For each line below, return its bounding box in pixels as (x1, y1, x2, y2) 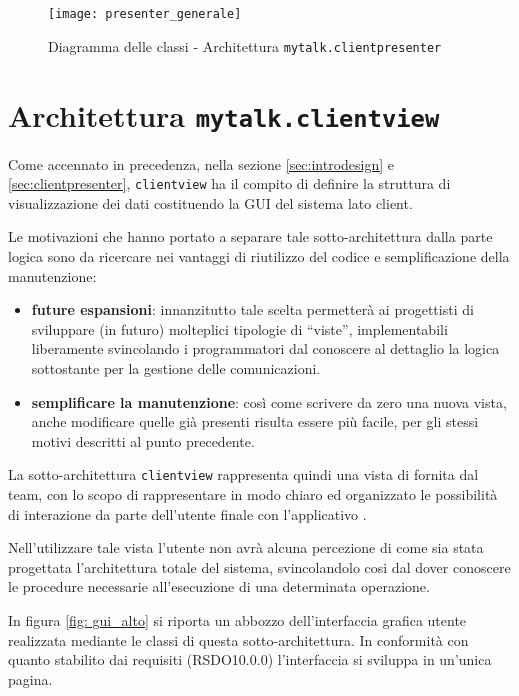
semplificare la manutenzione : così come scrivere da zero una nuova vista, (31, 391, 507, 412)
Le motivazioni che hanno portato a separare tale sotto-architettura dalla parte (8, 226, 493, 247)
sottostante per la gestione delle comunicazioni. (31, 357, 321, 378)
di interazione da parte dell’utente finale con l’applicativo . (8, 503, 367, 524)
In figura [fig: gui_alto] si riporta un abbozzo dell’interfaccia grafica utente (8, 609, 467, 630)
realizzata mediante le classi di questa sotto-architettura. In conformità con (8, 629, 469, 650)
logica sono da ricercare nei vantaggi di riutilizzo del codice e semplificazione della (8, 246, 510, 266)
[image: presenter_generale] (48, 7, 242, 21)
